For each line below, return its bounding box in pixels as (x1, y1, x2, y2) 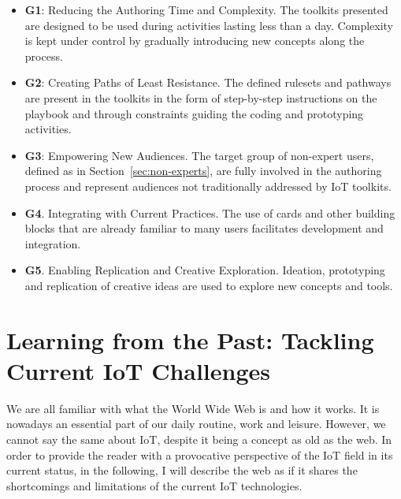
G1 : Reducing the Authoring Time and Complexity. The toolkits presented (24, 2, 388, 17)
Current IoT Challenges (6, 354, 271, 386)
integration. (24, 235, 81, 251)
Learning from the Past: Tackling (6, 323, 374, 356)
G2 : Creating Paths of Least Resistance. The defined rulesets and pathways (24, 74, 392, 91)
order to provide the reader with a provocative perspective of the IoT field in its (6, 446, 393, 463)
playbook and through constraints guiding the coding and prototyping (24, 105, 364, 121)
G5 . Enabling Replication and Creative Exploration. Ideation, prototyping (24, 262, 385, 278)
